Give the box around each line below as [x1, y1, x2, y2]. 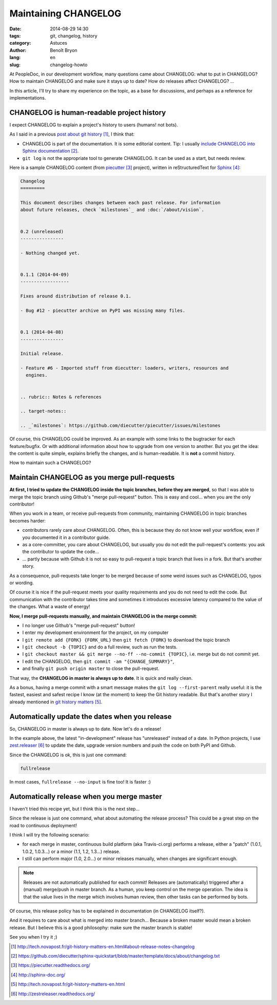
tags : [9, 32, 21, 39]
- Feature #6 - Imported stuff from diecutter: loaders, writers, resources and [20, 365, 229, 371]
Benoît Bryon [50, 47, 77, 53]
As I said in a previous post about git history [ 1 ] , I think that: [9, 131, 135, 137]
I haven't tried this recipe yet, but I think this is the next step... [9, 806, 140, 812]
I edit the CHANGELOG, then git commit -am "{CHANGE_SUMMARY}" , [22, 658, 174, 664]
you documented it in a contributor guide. [22, 534, 110, 541]
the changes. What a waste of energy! [9, 604, 90, 610]
